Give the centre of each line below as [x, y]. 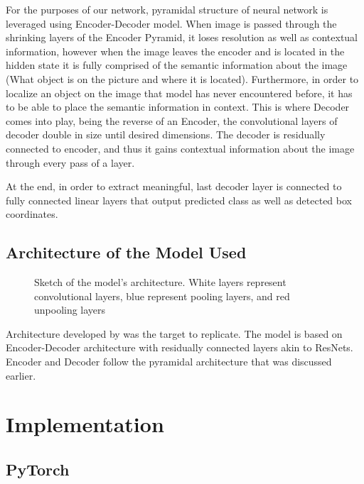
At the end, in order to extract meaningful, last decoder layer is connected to [174, 186]
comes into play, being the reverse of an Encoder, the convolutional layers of [172, 120]
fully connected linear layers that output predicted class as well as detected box [179, 200]
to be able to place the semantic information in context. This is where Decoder [178, 107]
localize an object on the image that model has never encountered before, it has [179, 93]
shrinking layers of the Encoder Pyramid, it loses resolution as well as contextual [182, 37]
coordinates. [32, 214]
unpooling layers [70, 310]
